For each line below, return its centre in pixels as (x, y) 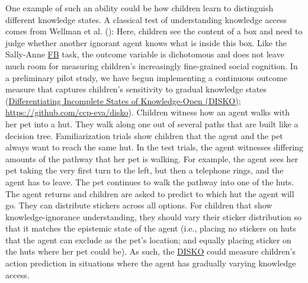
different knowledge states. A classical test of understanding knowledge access (146, 19)
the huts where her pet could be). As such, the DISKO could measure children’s (150, 251)
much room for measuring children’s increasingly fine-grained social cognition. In (152, 65)
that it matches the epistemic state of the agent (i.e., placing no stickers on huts (151, 228)
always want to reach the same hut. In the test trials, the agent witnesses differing (155, 147)
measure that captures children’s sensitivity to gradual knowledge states (136, 89)
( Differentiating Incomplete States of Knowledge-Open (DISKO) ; (123, 100)
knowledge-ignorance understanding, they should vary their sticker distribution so (154, 216)
